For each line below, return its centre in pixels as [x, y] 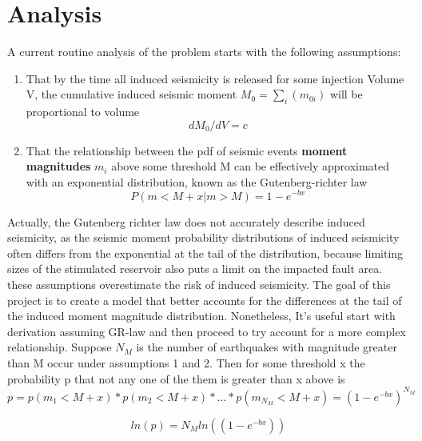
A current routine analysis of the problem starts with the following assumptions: [204, 52]
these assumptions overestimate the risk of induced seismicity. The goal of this [199, 284]
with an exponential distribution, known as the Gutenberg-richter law [197, 181]
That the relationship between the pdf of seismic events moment [187, 150]
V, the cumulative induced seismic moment [131, 94]
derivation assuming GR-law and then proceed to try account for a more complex [207, 331]
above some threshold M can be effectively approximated [251, 166]
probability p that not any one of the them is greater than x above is [176, 378]
